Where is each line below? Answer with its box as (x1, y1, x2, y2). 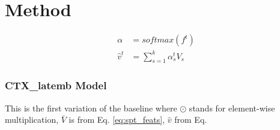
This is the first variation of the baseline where (5, 101, 177, 114)
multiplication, (5, 113, 59, 126)
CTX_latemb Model (5, 78, 107, 93)
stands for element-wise (189, 101, 275, 114)
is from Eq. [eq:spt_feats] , (68, 113, 165, 126)
